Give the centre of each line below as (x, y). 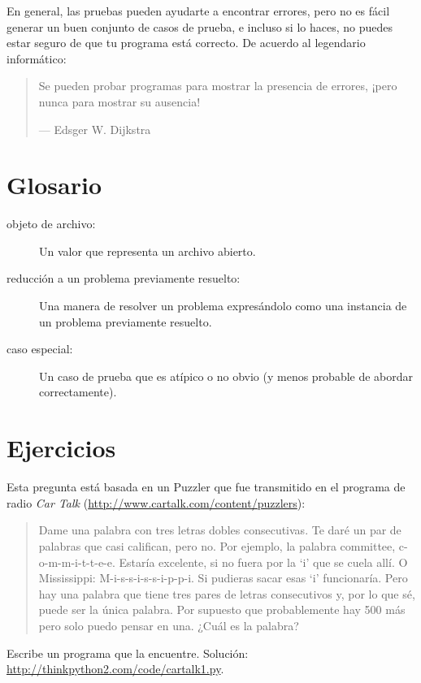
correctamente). (78, 392)
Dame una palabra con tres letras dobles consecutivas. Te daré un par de (220, 530)
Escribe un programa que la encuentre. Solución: (128, 653)
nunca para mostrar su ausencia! (119, 101)
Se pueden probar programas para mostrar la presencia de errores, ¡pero (218, 86)
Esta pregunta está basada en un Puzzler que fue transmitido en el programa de (206, 487)
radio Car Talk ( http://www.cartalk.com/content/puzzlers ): (156, 502)
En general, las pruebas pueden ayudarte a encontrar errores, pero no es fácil (198, 11)
